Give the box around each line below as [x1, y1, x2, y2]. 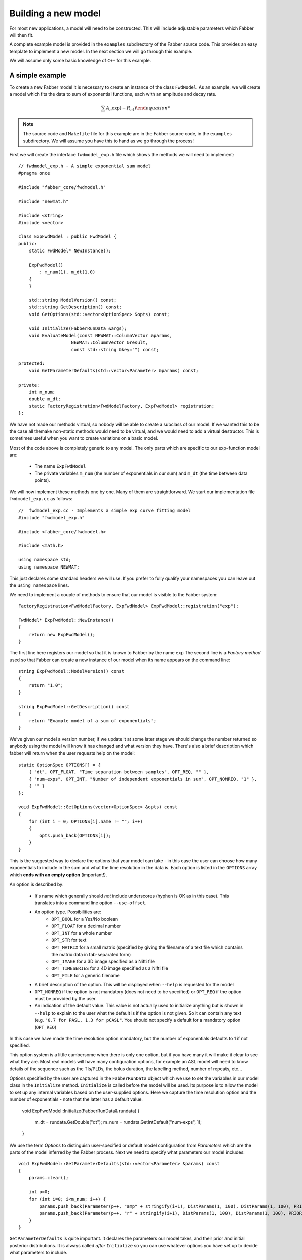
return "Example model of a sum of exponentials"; [28, 718, 157, 723]
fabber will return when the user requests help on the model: [9, 750, 135, 756]
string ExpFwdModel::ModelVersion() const [18, 668, 125, 674]
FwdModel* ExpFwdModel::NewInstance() [18, 617, 114, 623]
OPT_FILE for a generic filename [51, 972, 120, 978]
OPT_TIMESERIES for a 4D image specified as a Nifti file [51, 965, 168, 971]
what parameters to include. [9, 1250, 68, 1256]
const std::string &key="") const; [71, 347, 159, 352]
